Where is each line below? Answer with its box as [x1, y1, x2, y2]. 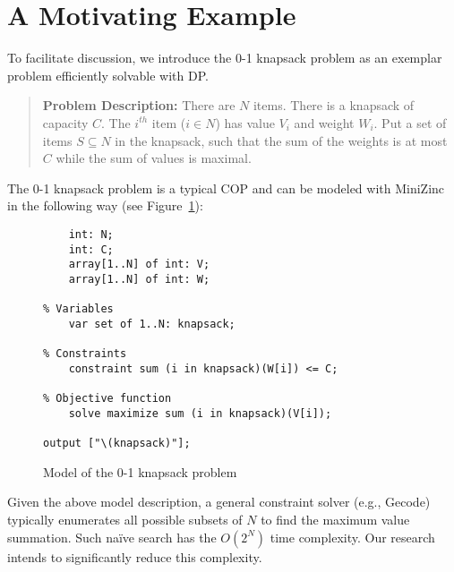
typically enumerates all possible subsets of [7, 509, 243, 528]
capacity [42, 113, 89, 132]
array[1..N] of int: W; [68, 272, 210, 286]
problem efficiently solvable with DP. [7, 65, 209, 84]
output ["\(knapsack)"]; [43, 437, 191, 450]
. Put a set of [373, 113, 447, 132]
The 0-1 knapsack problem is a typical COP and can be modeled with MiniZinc [7, 178, 445, 197]
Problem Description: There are [42, 96, 236, 115]
